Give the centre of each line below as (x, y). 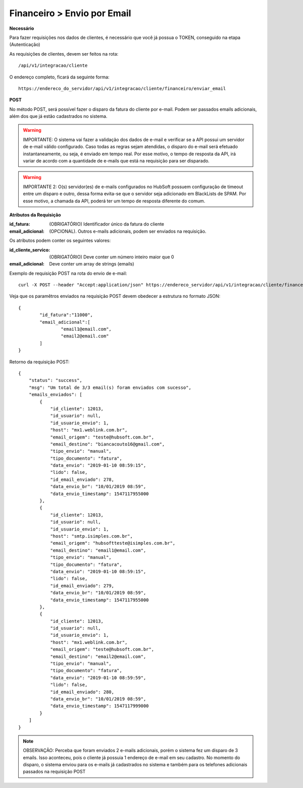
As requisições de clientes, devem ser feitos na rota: (64, 54)
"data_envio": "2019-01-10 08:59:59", (98, 677)
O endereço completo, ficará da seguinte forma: (59, 77)
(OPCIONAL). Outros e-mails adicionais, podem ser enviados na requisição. (128, 231)
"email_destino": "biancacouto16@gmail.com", (108, 444)
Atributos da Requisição (35, 214)
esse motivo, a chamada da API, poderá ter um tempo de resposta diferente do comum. (114, 201)
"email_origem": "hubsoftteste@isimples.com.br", (113, 543)
